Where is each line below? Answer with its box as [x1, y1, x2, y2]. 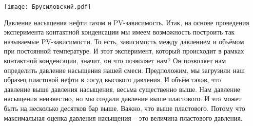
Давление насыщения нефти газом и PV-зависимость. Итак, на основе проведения [4, 17, 250, 27]
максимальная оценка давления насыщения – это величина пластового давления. [4, 112, 243, 123]
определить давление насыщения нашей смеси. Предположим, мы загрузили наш [4, 65, 245, 75]
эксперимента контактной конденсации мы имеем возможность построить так [4, 27, 235, 37]
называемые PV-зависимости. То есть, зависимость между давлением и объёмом [4, 36, 244, 46]
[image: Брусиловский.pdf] [4, 3, 91, 10]
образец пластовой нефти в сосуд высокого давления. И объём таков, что [4, 74, 221, 85]
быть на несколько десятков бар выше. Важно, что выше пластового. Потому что [4, 103, 245, 113]
